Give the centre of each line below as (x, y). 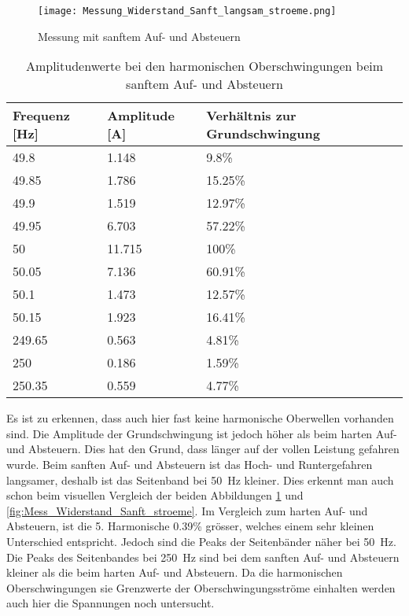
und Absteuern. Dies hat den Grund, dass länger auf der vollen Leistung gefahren (203, 449)
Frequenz (41, 116)
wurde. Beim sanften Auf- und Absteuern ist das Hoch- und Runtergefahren (190, 465)
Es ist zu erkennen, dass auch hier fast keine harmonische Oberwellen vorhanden (200, 418)
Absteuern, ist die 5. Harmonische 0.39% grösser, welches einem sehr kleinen (190, 526)
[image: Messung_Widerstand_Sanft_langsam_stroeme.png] (187, 11)
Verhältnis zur (251, 116)
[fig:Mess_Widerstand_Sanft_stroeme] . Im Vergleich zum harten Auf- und (187, 510)
